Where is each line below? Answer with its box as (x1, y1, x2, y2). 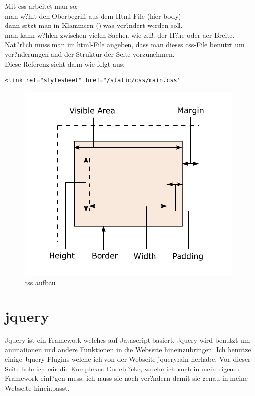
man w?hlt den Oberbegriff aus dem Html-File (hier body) (5, 10, 181, 21)
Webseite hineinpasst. (5, 383, 70, 393)
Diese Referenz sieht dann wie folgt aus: (5, 58, 125, 69)
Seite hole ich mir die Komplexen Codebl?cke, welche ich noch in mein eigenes (5, 363, 239, 373)
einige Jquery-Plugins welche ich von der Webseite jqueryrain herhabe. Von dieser (5, 354, 251, 364)
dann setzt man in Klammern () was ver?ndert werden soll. (5, 20, 183, 30)
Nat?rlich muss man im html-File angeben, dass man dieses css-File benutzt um (5, 39, 245, 50)
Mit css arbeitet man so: (5, 1, 78, 11)
